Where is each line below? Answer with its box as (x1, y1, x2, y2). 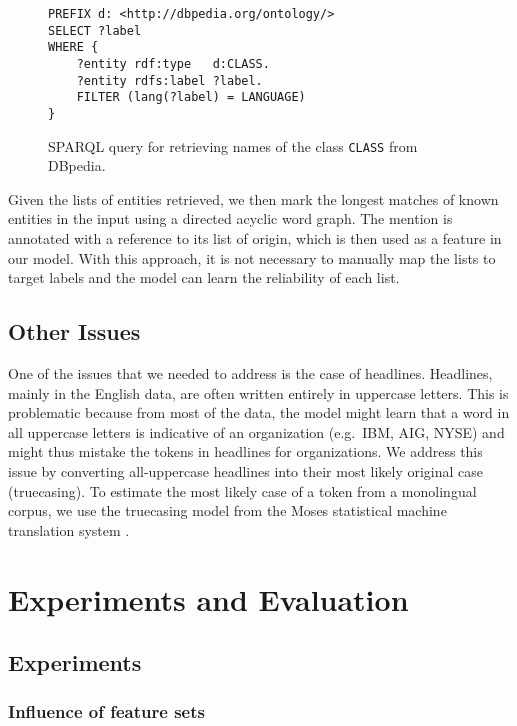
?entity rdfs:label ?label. (76, 73, 263, 88)
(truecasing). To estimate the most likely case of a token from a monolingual (8, 480, 477, 501)
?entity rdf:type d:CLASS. (76, 56, 270, 71)
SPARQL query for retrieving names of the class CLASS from (48, 135, 418, 156)
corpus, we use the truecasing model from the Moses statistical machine (8, 500, 447, 521)
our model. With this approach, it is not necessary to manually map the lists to (8, 247, 496, 268)
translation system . (8, 519, 130, 540)
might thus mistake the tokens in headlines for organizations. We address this (8, 441, 483, 462)
